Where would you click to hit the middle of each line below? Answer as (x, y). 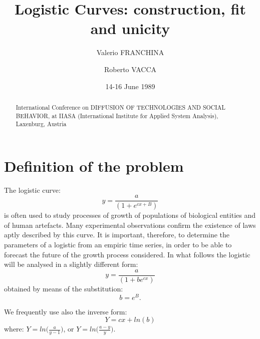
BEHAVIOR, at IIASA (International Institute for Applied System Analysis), (117, 115)
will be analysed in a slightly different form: (71, 264)
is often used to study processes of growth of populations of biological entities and (130, 215)
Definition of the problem (94, 165)
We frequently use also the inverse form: (66, 311)
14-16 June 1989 (130, 86)
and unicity (130, 28)
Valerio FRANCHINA (130, 52)
